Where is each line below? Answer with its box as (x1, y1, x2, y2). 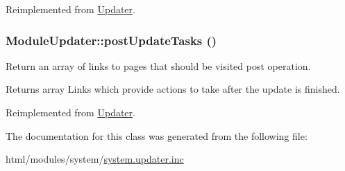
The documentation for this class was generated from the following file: (6, 128, 308, 143)
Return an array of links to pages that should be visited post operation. (6, 58, 311, 73)
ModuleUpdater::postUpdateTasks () (6, 31, 217, 48)
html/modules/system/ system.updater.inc (6, 152, 184, 166)
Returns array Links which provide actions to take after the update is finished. (6, 82, 340, 96)
